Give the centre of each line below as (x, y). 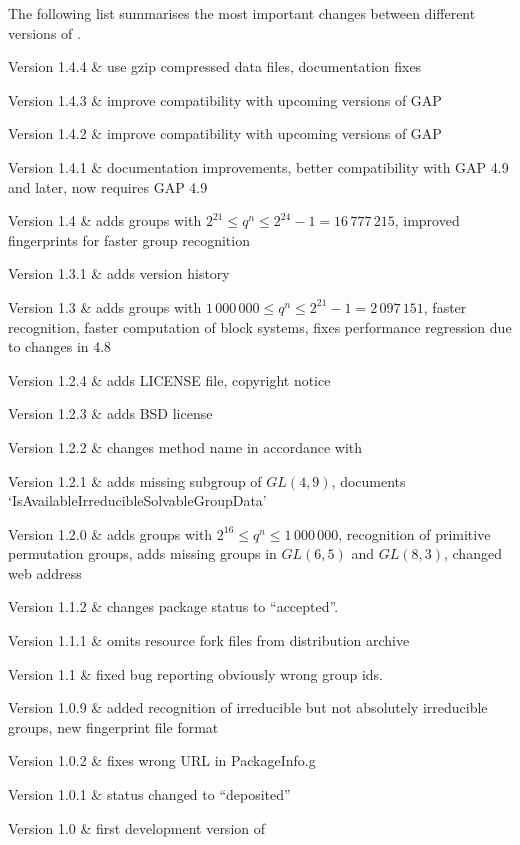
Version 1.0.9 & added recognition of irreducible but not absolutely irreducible (248, 707)
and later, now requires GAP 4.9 (108, 186)
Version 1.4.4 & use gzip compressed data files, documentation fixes (215, 66)
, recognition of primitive (414, 533)
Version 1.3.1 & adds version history (119, 273)
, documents (368, 480)
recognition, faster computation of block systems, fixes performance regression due (260, 326)
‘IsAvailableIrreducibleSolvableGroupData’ (137, 500)
